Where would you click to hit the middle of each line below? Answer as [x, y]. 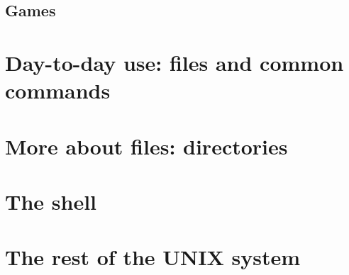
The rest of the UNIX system [153, 257]
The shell [51, 201]
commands [58, 90]
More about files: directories [146, 146]
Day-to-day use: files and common [174, 62]
